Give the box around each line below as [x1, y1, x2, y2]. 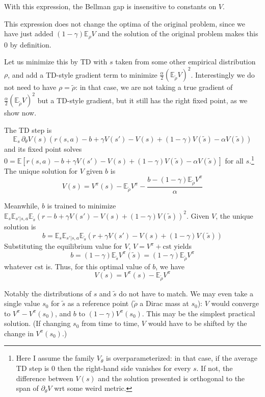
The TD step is [4, 125, 52, 135]
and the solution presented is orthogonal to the [98, 372, 245, 383]
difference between [16, 372, 73, 383]
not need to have [4, 82, 57, 92]
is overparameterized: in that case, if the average [106, 353, 258, 363]
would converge [211, 298, 259, 309]
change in [4, 328, 34, 338]
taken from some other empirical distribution [115, 56, 256, 67]
